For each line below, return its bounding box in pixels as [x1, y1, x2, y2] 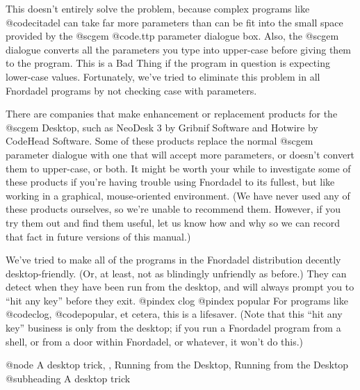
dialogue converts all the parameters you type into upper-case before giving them [6, 42, 352, 56]
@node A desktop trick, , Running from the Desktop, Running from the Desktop [6, 357, 349, 372]
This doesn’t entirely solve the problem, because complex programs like [6, 1, 310, 15]
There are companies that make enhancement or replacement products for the [6, 106, 338, 121]
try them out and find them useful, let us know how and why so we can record [6, 215, 340, 229]
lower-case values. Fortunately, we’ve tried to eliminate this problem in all [6, 69, 320, 83]
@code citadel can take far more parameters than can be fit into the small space [6, 15, 343, 29]
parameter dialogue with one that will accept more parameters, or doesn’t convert [6, 147, 355, 161]
